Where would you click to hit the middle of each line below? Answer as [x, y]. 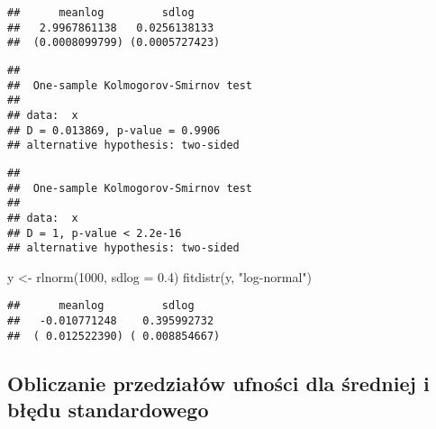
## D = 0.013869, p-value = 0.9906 [114, 130]
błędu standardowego [108, 410]
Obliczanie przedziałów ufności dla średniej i [218, 383]
